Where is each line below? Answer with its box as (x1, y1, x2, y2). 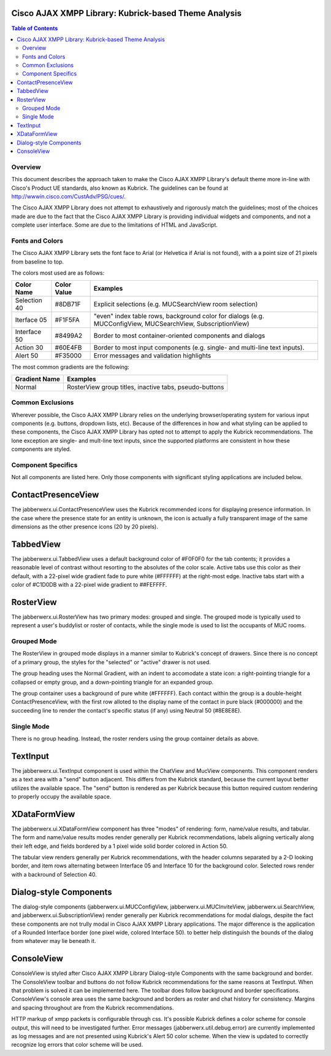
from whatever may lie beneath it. (11, 937, 96, 945)
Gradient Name (15, 375, 61, 383)
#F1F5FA (55, 316, 80, 324)
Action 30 (15, 343, 44, 352)
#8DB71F (55, 300, 81, 308)
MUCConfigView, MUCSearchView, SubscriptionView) (93, 319, 249, 328)
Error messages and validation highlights (93, 351, 211, 360)
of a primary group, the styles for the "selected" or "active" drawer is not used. (11, 658, 211, 666)
